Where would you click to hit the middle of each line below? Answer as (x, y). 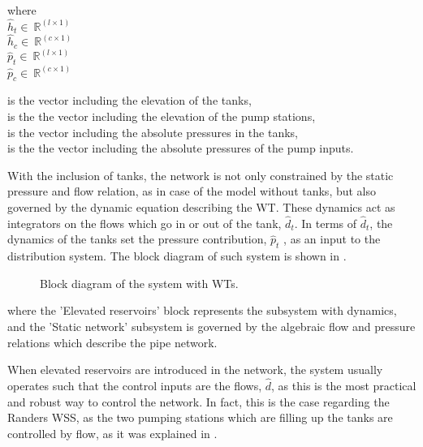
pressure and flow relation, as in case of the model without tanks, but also (192, 191)
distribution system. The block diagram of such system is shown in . (177, 256)
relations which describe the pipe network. (112, 342)
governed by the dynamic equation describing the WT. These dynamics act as (201, 206)
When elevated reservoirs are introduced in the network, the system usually (195, 370)
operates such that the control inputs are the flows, (135, 385)
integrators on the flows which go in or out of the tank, (145, 223)
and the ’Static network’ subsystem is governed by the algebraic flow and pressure (211, 326)
